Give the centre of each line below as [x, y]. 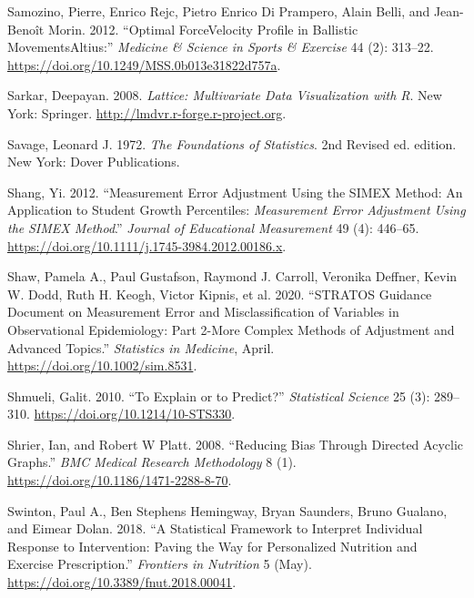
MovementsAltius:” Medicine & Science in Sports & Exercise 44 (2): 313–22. [221, 47]
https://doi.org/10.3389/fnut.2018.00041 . [122, 582]
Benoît [26, 29]
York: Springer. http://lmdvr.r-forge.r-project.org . [147, 112]
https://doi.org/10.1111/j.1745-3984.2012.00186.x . [147, 245]
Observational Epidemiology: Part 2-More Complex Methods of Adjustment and [231, 329]
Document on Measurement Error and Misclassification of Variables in [203, 312]
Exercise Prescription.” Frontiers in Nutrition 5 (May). [160, 564]
